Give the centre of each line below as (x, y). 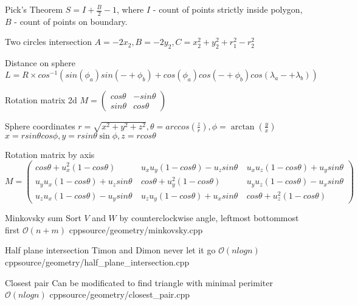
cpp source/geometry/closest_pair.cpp (119, 294)
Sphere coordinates (40, 125)
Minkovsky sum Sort (43, 218)
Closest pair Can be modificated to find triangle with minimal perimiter (139, 282)
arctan (243, 127)
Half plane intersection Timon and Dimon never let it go (110, 250)
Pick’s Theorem (34, 9)
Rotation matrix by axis (50, 154)
